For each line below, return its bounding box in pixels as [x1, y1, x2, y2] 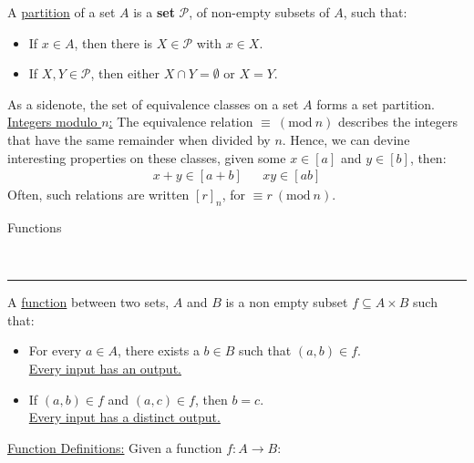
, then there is [74, 33, 153, 52]
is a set [133, 3, 175, 21]
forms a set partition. [316, 94, 435, 113]
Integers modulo [7, 112, 98, 131]
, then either [90, 64, 160, 83]
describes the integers [338, 112, 458, 131]
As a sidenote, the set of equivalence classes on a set [7, 94, 299, 113]
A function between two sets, [7, 293, 170, 312]
